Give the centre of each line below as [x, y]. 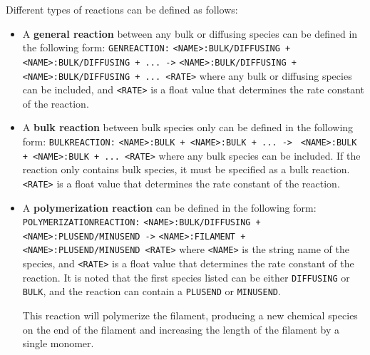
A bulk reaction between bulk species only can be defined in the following [188, 127]
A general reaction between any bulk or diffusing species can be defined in [190, 33]
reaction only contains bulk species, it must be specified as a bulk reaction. [186, 169]
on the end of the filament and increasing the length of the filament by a [181, 329]
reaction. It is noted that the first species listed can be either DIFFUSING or [186, 277]
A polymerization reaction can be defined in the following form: [169, 207]
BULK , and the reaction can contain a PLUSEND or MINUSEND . [151, 291]
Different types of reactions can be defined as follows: [122, 9]
